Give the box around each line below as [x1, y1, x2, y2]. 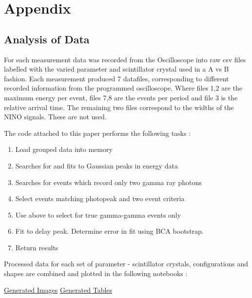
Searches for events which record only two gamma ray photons [15, 177, 202, 187]
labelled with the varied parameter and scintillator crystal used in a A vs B [4, 64, 229, 74]
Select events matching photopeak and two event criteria [15, 193, 185, 204]
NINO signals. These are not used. [4, 112, 107, 122]
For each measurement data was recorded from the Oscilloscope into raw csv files [4, 54, 246, 64]
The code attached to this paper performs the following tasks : [4, 128, 191, 138]
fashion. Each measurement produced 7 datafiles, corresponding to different [4, 73, 229, 83]
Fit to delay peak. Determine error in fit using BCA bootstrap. [15, 226, 204, 236]
